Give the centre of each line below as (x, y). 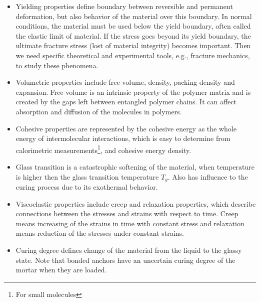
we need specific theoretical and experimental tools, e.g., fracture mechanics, (133, 55)
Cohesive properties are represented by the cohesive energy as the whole (126, 128)
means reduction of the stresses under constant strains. (100, 233)
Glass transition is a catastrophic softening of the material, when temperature (135, 166)
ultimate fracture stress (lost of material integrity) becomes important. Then (133, 45)
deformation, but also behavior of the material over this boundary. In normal (134, 16)
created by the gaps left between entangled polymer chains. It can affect (126, 102)
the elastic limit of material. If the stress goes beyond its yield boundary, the (133, 35)
